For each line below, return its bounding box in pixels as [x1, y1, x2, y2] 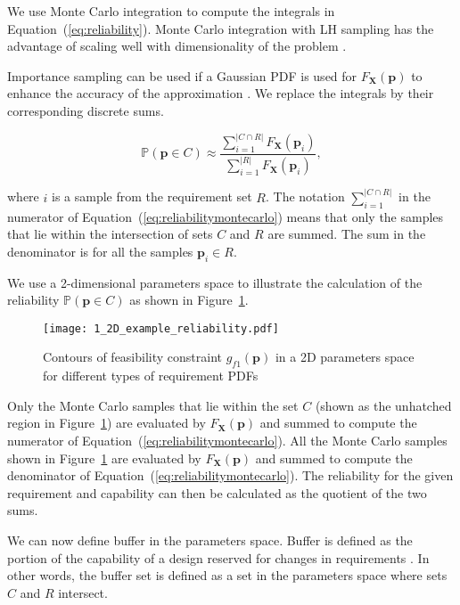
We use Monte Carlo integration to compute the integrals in [7, 2, 335, 20]
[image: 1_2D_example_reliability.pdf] [43, 322, 279, 335]
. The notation [266, 187, 345, 206]
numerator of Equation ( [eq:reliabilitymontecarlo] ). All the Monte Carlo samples [7, 430, 448, 449]
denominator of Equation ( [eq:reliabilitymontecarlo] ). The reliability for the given [7, 466, 454, 485]
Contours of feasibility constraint [43, 347, 222, 366]
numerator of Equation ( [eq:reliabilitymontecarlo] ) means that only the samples [7, 207, 444, 225]
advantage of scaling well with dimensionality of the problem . [7, 37, 347, 55]
